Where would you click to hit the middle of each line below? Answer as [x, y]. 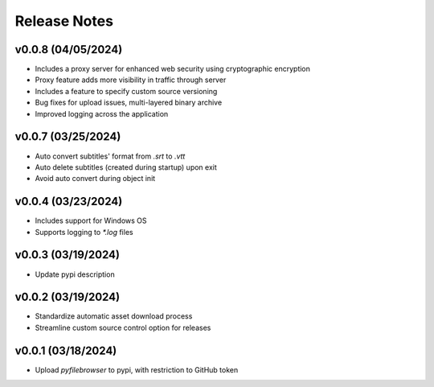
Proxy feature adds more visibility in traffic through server [131, 80]
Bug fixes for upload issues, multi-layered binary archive [129, 103]
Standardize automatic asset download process [114, 316]
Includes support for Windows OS [91, 220]
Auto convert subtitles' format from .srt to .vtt [110, 156]
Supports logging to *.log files [84, 232]
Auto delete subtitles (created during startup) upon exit [126, 167]
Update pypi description [75, 274]
